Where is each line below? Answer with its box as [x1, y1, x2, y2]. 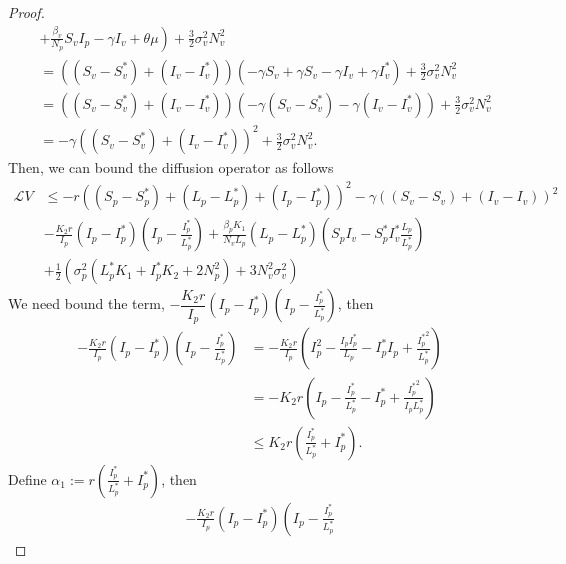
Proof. [8, 2, 45, 22]
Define [8, 468, 47, 489]
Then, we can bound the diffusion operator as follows [8, 157, 334, 178]
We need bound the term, [8, 293, 165, 314]
